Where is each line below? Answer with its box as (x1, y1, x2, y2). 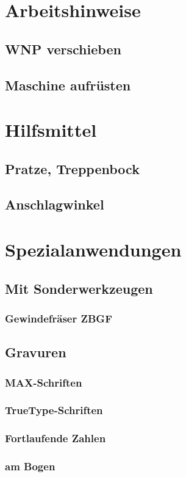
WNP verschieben (5, 39, 121, 58)
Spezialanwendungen (5, 237, 182, 262)
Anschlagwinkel (5, 195, 104, 214)
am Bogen (5, 459, 55, 474)
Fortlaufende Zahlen (5, 431, 106, 446)
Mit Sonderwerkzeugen (5, 279, 153, 297)
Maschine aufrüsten (5, 75, 131, 94)
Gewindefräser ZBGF (5, 310, 112, 326)
